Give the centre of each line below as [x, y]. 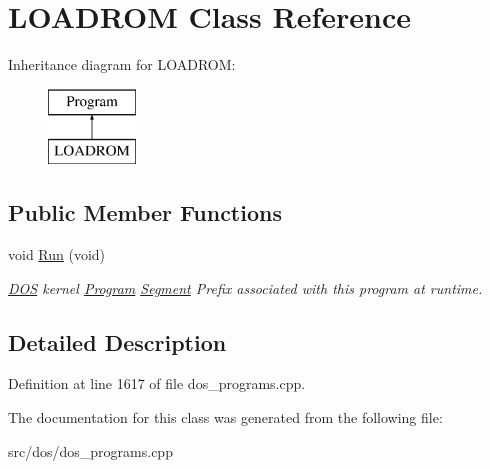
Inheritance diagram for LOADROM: [122, 64]
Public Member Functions [145, 212]
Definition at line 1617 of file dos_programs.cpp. [157, 383]
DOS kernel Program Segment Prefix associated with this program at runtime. [245, 287]
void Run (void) [57, 254]
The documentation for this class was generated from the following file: [225, 417]
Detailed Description [117, 341]
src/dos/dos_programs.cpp [90, 450]
